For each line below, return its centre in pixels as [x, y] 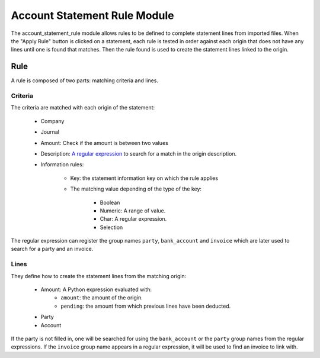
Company [52, 121]
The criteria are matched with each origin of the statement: [83, 108]
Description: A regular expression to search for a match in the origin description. [139, 153]
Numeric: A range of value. [133, 211]
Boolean [110, 202]
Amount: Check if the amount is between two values [104, 143]
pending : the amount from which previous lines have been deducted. [146, 306]
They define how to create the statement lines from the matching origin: [99, 276]
